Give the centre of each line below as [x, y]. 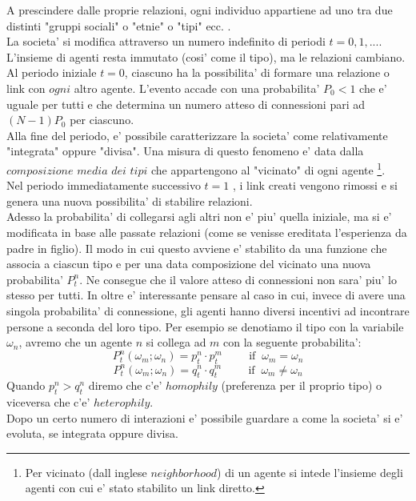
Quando [26, 385]
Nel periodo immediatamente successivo [104, 185]
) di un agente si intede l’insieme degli [310, 472]
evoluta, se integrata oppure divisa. [92, 433]
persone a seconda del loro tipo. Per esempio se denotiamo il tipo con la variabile [205, 326]
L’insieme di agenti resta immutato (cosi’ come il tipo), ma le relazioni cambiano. [206, 56]
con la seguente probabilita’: [292, 342]
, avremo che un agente [75, 342]
